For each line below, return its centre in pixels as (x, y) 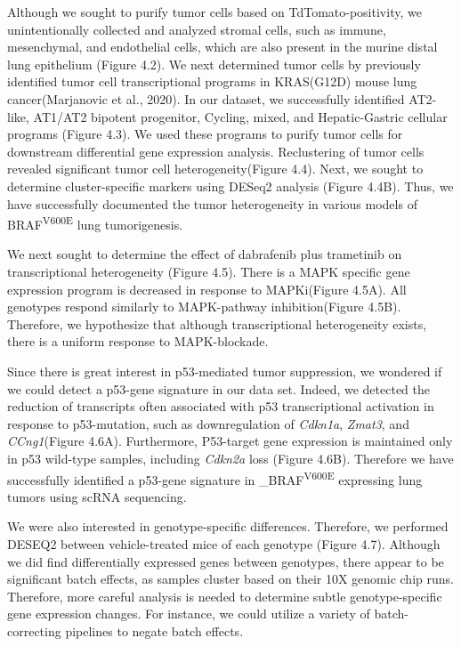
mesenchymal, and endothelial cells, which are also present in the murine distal (222, 47)
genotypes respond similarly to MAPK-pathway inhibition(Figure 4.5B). (204, 307)
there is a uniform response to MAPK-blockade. (138, 341)
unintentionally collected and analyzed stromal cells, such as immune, (197, 29)
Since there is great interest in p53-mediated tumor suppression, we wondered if (225, 371)
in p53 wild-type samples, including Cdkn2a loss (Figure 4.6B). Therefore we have (230, 458)
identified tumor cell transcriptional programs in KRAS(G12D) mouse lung (212, 81)
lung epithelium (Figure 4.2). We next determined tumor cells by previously (214, 64)
